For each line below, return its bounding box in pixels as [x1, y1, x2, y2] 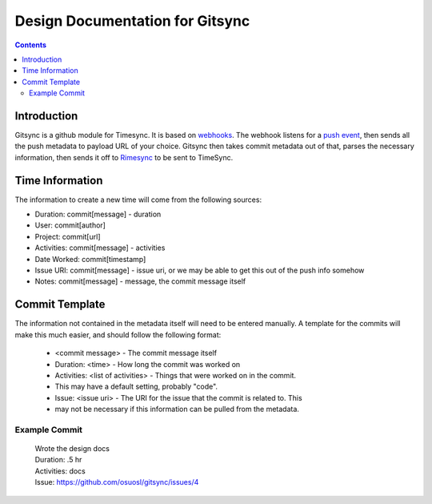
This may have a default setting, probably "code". [54, 381, 218, 392]
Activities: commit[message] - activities [34, 243, 166, 252]
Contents [14, 40, 47, 50]
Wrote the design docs [34, 444, 110, 454]
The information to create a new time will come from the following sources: [14, 195, 262, 204]
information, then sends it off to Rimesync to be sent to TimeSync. [14, 152, 234, 162]
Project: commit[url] [34, 232, 101, 241]
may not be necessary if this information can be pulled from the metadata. [54, 405, 300, 414]
